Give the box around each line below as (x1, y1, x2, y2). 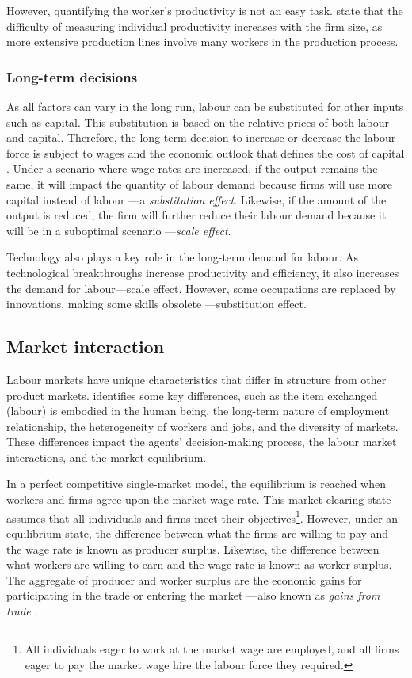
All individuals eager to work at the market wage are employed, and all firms (25, 641, 399, 657)
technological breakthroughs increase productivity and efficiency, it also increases (6, 264, 399, 280)
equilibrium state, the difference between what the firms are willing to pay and (6, 524, 389, 541)
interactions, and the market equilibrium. (6, 448, 207, 465)
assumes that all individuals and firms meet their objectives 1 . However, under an (6, 507, 399, 526)
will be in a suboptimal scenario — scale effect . (6, 222, 231, 238)
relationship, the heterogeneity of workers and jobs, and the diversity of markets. (6, 417, 399, 434)
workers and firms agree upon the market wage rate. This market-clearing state (6, 491, 391, 508)
